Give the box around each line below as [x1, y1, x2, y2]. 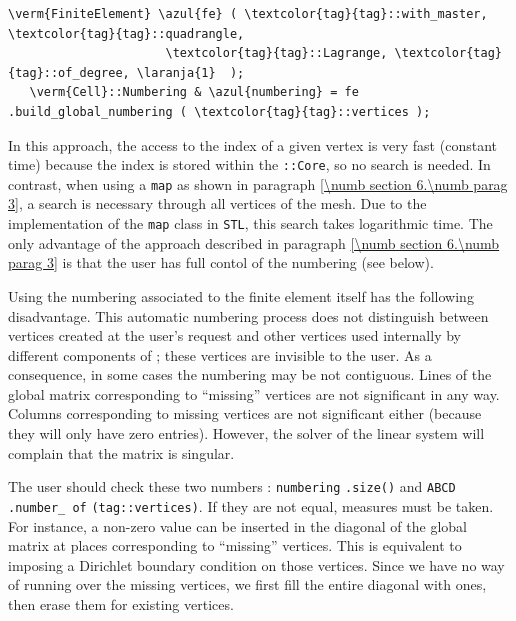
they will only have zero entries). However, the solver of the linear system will [8, 423, 485, 444]
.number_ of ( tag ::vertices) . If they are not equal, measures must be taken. [8, 495, 494, 516]
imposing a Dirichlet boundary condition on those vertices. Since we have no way [8, 554, 505, 575]
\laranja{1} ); [136, 65, 245, 80]
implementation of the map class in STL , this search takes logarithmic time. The [8, 213, 493, 234]
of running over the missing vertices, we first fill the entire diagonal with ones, [8, 574, 487, 595]
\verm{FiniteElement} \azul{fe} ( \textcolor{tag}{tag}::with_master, [8, 7, 488, 21]
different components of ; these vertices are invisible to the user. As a [8, 344, 432, 365]
